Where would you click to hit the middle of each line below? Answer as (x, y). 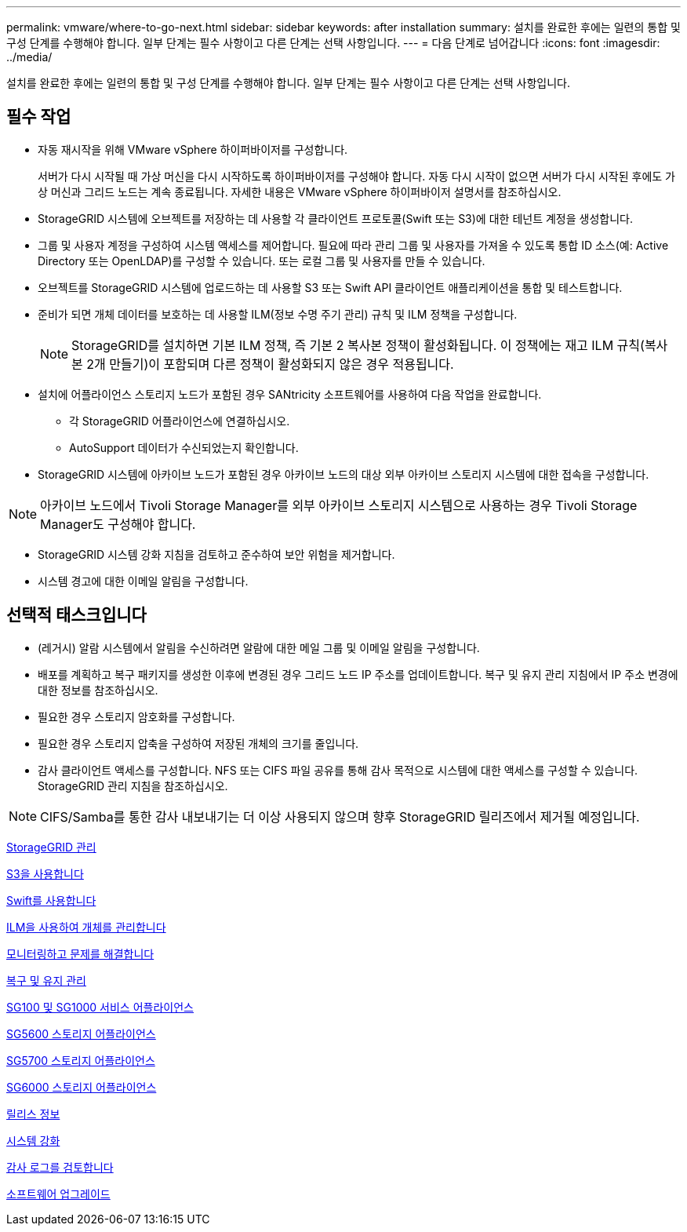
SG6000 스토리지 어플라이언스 (82, 1087)
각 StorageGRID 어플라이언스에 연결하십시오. (180, 421)
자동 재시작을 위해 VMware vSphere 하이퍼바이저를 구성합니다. (193, 149)
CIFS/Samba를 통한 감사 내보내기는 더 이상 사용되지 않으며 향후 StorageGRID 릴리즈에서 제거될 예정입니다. (340, 816)
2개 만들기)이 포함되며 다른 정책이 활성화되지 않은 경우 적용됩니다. (270, 364)
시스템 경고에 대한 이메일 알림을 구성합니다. (143, 581)
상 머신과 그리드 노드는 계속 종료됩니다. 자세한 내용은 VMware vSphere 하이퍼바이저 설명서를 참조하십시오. (300, 191)
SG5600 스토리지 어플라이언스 (81, 1033)
